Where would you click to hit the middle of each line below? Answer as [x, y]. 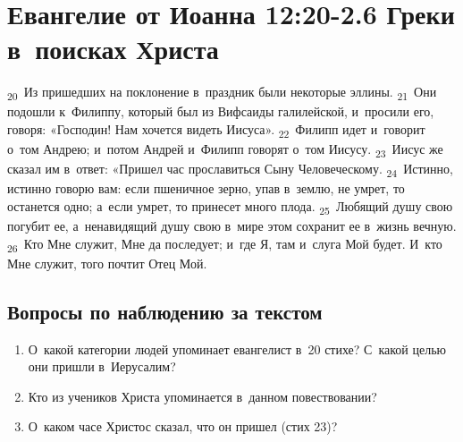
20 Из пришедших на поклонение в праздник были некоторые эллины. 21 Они [222, 93]
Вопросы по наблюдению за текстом [165, 311]
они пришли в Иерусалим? [102, 366]
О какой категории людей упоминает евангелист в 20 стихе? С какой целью [237, 348]
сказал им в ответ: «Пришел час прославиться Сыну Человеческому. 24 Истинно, [230, 170]
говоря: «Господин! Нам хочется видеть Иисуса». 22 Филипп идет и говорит [216, 130]
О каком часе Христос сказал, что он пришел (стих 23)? [183, 426]
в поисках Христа [113, 49]
